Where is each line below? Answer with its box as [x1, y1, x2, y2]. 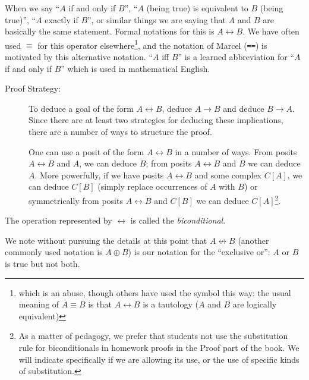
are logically [232, 298, 277, 310]
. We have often [242, 25, 299, 37]
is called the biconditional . [130, 214, 226, 227]
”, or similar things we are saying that [87, 13, 226, 26]
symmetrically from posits [29, 194, 123, 206]
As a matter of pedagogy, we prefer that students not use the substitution [18, 329, 288, 342]
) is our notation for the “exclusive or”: [128, 246, 270, 258]
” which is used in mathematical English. [61, 62, 210, 74]
